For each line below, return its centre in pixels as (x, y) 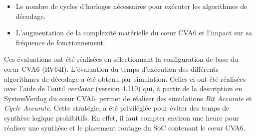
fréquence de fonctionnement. (60, 42)
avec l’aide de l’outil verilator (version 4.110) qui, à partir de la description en (123, 88)
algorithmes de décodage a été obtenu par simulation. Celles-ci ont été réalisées (125, 78)
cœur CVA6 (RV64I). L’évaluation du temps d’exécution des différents (112, 68)
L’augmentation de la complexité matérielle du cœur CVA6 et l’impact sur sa (134, 33)
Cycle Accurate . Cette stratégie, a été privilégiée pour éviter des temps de (117, 108)
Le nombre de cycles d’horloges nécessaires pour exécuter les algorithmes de (131, 6)
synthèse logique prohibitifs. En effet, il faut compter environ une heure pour (122, 117)
